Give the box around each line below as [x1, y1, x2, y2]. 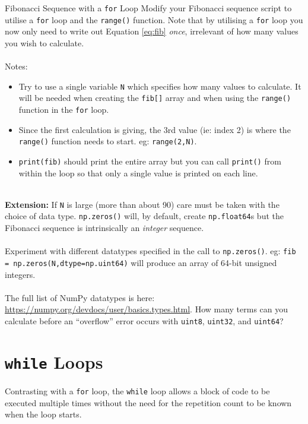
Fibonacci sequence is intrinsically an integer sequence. [5, 222, 204, 234]
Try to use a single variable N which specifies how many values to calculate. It [18, 80, 301, 92]
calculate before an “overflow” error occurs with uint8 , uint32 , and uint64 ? [5, 314, 284, 327]
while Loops [5, 349, 103, 374]
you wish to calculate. [5, 36, 84, 49]
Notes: [5, 60, 28, 72]
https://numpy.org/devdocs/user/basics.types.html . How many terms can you [5, 303, 288, 315]
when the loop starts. [5, 408, 82, 420]
